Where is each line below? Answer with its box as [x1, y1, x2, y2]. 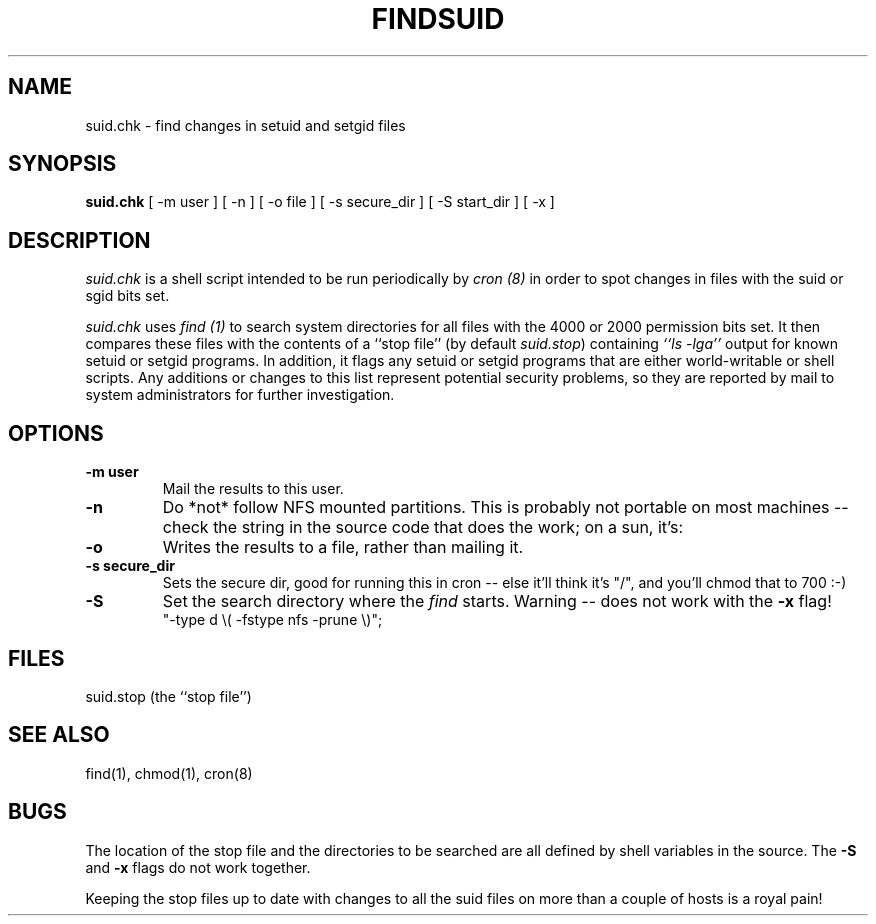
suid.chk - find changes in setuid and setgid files [85, 116, 406, 134]
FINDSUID [371, 2, 505, 36]
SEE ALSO [8, 722, 110, 748]
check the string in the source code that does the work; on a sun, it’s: [162, 517, 684, 538]
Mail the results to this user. [162, 480, 344, 498]
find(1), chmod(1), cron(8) [85, 764, 253, 782]
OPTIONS [8, 420, 104, 446]
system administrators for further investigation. [85, 386, 395, 404]
